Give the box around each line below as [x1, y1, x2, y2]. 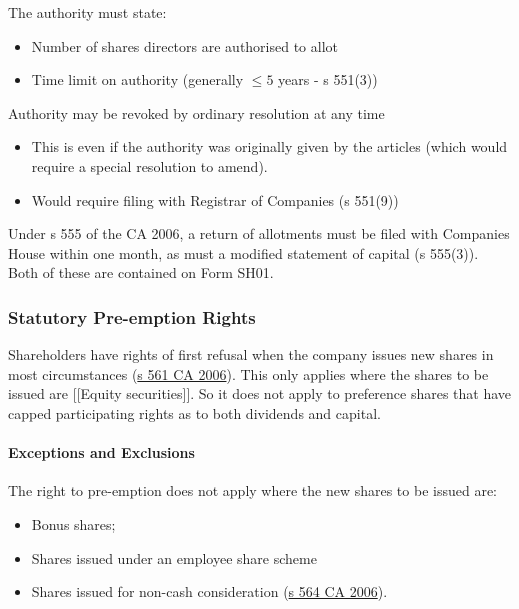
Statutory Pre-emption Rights [8, 304, 256, 329]
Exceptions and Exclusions [8, 442, 195, 463]
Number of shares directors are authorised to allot [31, 35, 339, 56]
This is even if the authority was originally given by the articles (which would [31, 136, 508, 157]
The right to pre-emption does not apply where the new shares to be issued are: [8, 480, 497, 501]
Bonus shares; [31, 513, 116, 534]
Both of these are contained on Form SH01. [8, 262, 274, 283]
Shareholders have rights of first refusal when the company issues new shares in [8, 344, 494, 365]
